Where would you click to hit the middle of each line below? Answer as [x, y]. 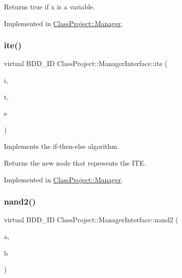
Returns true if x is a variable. [50, 6]
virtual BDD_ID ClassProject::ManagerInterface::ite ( [86, 63]
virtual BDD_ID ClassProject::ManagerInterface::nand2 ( [91, 220]
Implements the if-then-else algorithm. [61, 146]
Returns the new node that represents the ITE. [75, 162]
